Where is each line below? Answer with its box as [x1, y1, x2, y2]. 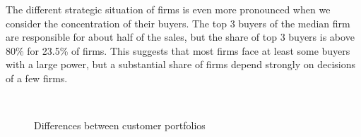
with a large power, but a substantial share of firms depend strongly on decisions [6, 57, 356, 72]
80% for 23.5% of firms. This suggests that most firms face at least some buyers [6, 43, 350, 58]
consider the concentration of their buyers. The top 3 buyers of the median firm [6, 15, 350, 30]
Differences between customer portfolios [34, 118, 206, 133]
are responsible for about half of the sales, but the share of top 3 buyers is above [6, 30, 355, 44]
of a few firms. [6, 70, 68, 85]
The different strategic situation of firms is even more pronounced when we [6, 2, 331, 16]
